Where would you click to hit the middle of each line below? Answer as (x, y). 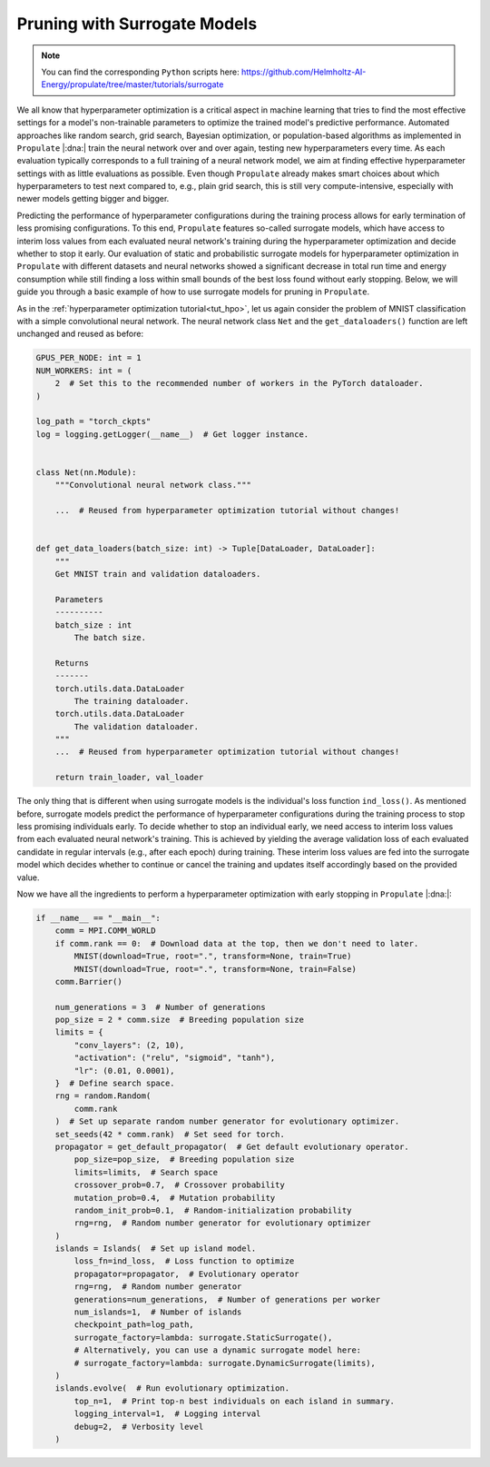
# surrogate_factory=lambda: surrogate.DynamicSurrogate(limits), (225, 1363)
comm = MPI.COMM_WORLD (105, 931)
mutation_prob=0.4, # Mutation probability (175, 1198)
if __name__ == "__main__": (98, 918)
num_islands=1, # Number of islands (158, 1312)
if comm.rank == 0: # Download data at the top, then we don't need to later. (237, 943)
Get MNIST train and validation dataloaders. (158, 574)
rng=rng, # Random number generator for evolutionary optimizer (222, 1223)
